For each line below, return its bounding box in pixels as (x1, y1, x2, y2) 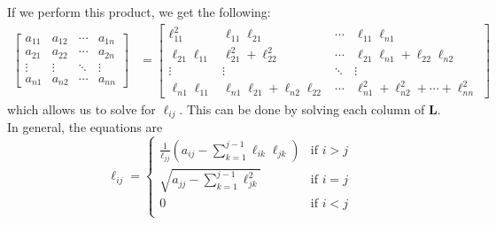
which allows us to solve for (7, 99, 156, 118)
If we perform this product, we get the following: (7, 3, 271, 20)
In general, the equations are (7, 118, 163, 136)
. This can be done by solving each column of (179, 99, 425, 118)
